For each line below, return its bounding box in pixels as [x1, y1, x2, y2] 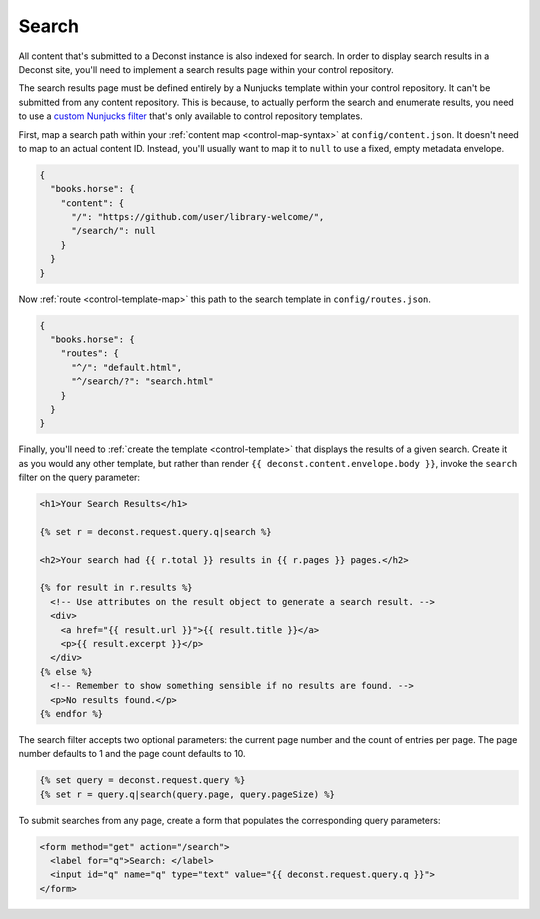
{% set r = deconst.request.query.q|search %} [39, 526, 272, 537]
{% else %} [39, 666, 93, 677]
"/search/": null [71, 225, 157, 237]
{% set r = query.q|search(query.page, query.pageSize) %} [39, 788, 335, 800]
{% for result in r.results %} [39, 582, 194, 594]
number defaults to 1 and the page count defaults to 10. [18, 748, 246, 760]
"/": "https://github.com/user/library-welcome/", [71, 211, 325, 223]
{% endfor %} [39, 708, 104, 719]
